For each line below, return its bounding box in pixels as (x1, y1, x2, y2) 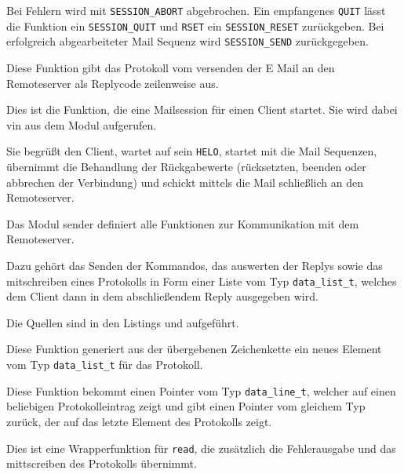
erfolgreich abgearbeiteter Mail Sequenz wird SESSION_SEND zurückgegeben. (6, 33, 369, 49)
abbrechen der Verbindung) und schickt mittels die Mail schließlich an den (6, 173, 363, 190)
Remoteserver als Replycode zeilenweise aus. (6, 75, 219, 91)
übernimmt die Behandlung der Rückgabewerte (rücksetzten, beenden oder (6, 159, 366, 174)
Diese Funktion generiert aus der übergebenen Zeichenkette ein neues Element (6, 341, 382, 357)
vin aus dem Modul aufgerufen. (6, 116, 157, 133)
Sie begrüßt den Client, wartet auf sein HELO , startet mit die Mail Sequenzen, (6, 143, 377, 159)
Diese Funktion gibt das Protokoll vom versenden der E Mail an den (6, 59, 335, 75)
